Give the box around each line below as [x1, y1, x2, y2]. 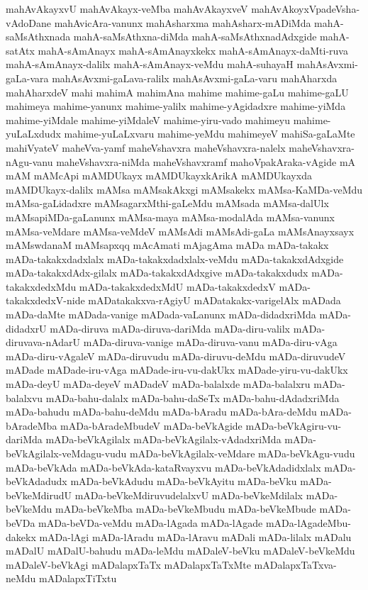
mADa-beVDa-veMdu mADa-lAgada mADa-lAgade [38, 515, 263, 530]
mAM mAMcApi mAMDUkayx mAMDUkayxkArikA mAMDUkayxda [6, 168, 312, 183]
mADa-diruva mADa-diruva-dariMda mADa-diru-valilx [50, 321, 291, 335]
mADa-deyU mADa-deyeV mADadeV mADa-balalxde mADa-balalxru [6, 377, 311, 391]
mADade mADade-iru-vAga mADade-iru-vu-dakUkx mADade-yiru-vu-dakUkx [6, 362, 348, 377]
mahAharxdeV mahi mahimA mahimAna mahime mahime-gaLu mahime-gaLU [6, 84, 349, 99]
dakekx [6, 529, 36, 544]
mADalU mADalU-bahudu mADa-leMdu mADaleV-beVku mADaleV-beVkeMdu [6, 543, 355, 558]
